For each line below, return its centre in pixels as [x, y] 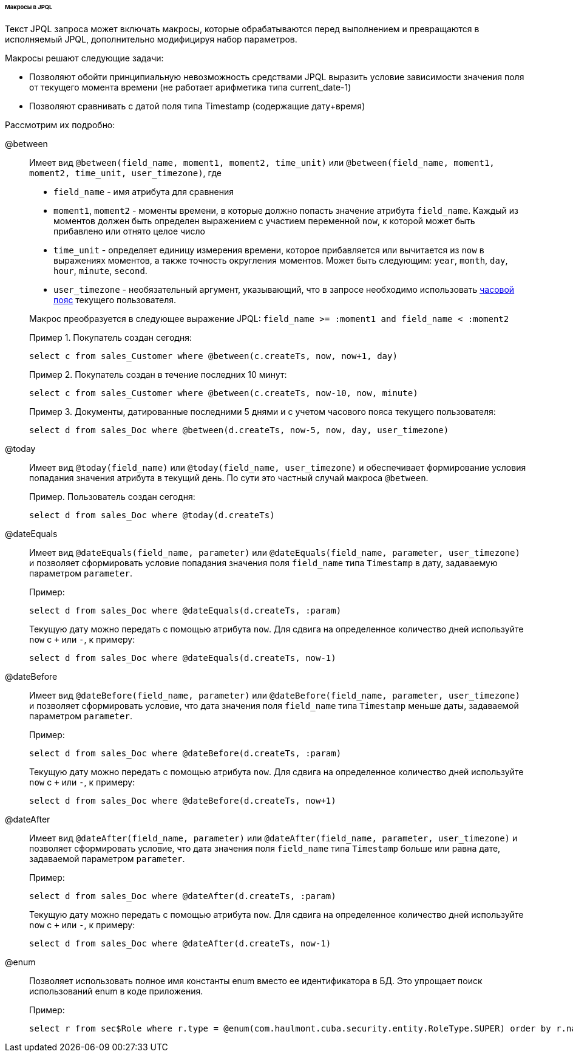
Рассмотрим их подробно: [60, 125]
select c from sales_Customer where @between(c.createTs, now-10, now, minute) [224, 393]
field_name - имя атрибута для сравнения [144, 191]
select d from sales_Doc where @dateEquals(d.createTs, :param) [185, 610]
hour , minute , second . [100, 270]
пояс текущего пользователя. [115, 299]
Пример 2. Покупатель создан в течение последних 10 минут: [158, 374]
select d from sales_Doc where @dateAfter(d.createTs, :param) [183, 896]
